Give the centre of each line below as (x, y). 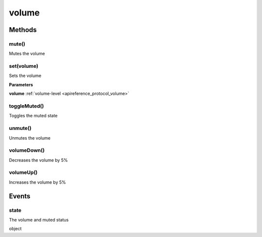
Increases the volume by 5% (38, 182)
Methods (23, 30)
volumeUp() (23, 173)
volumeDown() (27, 150)
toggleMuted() (26, 106)
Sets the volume (25, 76)
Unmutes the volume (30, 138)
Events (20, 196)
